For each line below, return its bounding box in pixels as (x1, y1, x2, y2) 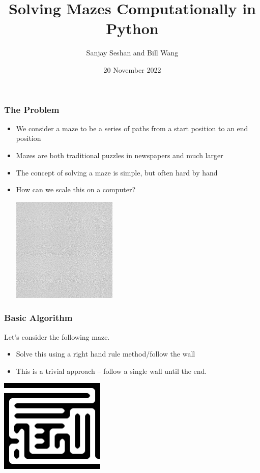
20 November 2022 (103, 64, 161, 75)
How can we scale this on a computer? (16, 184, 136, 195)
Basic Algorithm (4, 311, 73, 324)
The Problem (4, 103, 60, 115)
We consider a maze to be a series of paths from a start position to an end (16, 123, 248, 133)
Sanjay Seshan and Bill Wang (86, 47, 179, 58)
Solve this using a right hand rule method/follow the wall (16, 348, 195, 359)
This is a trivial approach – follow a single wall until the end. (16, 365, 207, 376)
